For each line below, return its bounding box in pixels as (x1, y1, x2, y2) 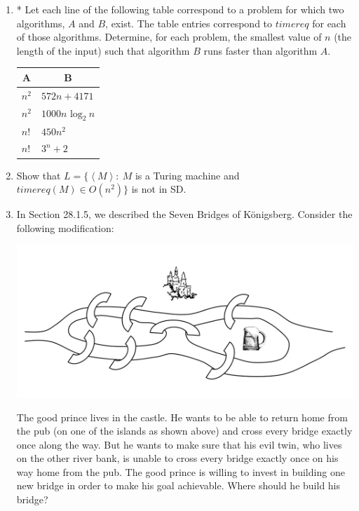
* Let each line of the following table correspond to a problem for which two (16, 2, 344, 16)
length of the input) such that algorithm (16, 43, 190, 57)
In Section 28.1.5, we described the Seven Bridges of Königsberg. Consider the (16, 207, 353, 222)
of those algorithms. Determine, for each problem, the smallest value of (16, 29, 322, 44)
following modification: (16, 220, 114, 235)
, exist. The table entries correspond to (105, 15, 273, 30)
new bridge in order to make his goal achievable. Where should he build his (16, 478, 341, 493)
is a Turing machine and (135, 168, 240, 182)
